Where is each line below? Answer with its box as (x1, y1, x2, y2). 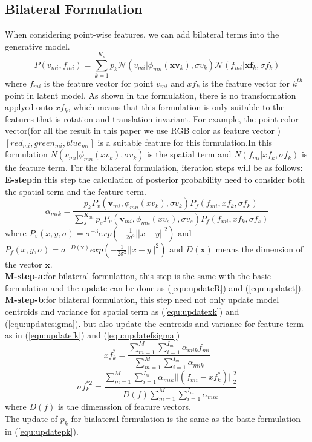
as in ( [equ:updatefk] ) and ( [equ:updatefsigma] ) (5, 329, 180, 341)
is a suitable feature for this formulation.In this (97, 136, 273, 148)
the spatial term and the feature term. (5, 185, 146, 197)
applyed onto (5, 101, 53, 113)
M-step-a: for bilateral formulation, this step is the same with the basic (5, 269, 271, 282)
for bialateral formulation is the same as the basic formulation (71, 412, 301, 425)
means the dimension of (215, 242, 304, 255)
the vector (5, 257, 42, 270)
